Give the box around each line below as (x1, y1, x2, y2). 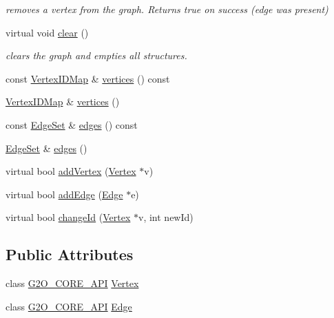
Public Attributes (6, 244, 134, 265)
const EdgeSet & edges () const (6, 117, 138, 131)
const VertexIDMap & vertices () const (6, 71, 170, 85)
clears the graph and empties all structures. (6, 48, 187, 63)
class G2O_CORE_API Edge (6, 299, 132, 313)
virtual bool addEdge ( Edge (6, 187, 123, 201)
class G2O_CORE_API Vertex (6, 276, 139, 290)
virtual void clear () (6, 25, 89, 39)
